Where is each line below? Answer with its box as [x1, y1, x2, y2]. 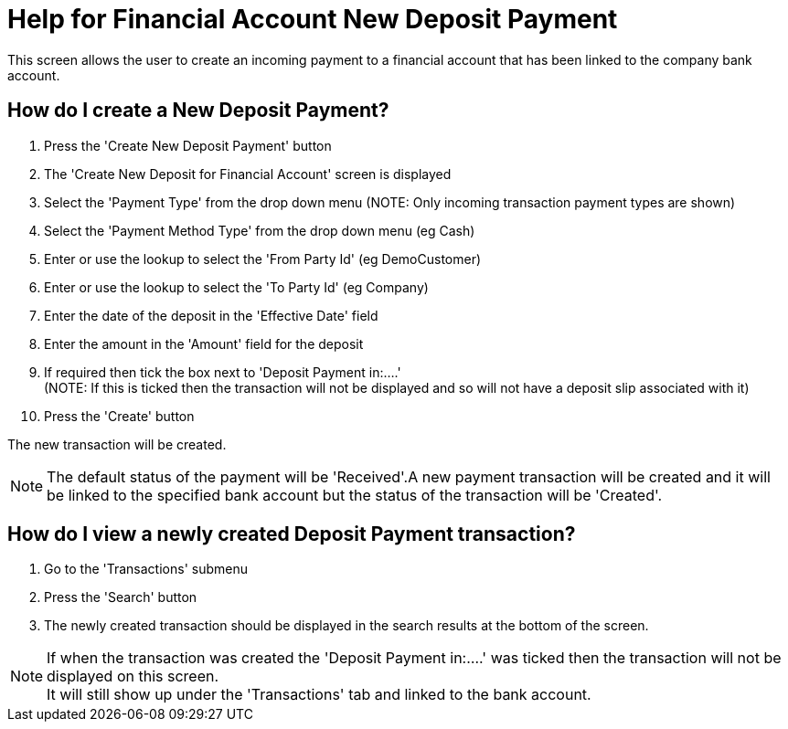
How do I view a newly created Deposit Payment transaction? [7, 523, 576, 546]
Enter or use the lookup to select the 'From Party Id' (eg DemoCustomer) [44, 250, 482, 267]
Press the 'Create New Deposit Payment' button [44, 137, 332, 153]
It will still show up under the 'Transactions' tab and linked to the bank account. [47, 685, 591, 704]
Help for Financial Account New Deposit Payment [7, 4, 618, 35]
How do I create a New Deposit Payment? [7, 99, 389, 122]
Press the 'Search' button [44, 589, 197, 606]
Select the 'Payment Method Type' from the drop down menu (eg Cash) [44, 222, 475, 238]
